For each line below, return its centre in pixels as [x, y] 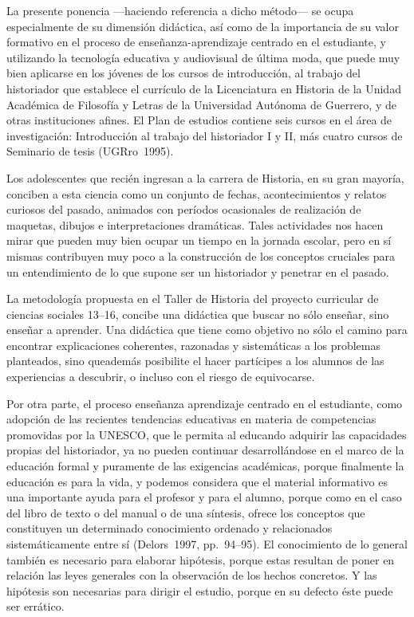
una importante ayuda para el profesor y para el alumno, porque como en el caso [204, 497]
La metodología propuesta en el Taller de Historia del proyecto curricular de [193, 299]
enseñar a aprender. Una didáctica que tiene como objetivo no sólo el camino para [207, 330]
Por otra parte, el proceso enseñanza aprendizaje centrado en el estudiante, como [205, 403]
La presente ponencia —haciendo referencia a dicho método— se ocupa [180, 10]
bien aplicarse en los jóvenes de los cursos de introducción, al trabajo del [183, 73]
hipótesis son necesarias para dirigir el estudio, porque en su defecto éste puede [200, 590]
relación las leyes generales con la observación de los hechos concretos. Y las [192, 575]
